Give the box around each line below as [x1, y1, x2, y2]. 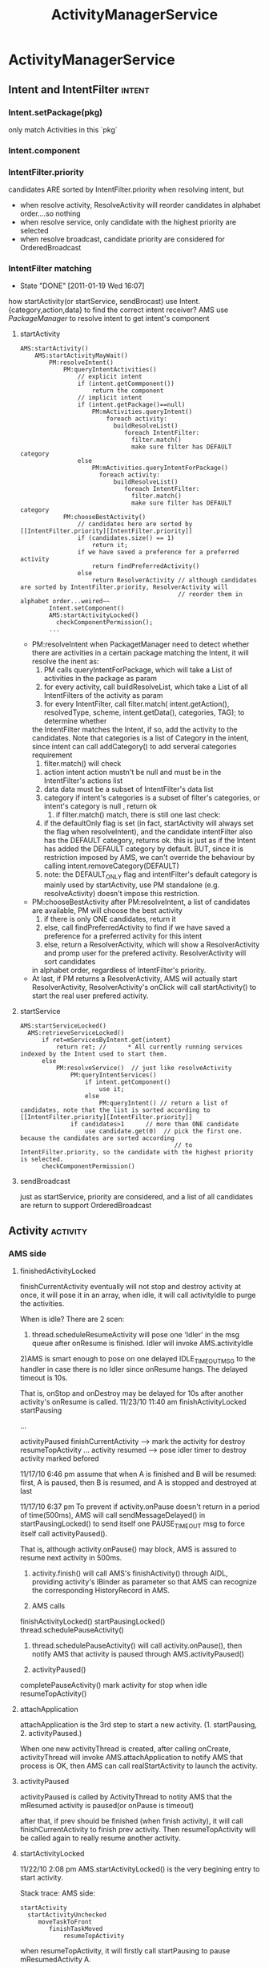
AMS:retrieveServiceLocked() [27, 1029, 125, 1037]
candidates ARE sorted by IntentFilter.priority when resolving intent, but [8, 185, 244, 194]
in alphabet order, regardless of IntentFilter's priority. [31, 965, 207, 975]
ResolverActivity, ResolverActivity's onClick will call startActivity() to [31, 983, 257, 992]
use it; [98, 1085, 125, 1093]
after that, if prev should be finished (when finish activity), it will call [19, 1816, 243, 1826]
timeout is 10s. [19, 1373, 68, 1382]
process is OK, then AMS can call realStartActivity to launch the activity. [19, 1761, 258, 1770]
